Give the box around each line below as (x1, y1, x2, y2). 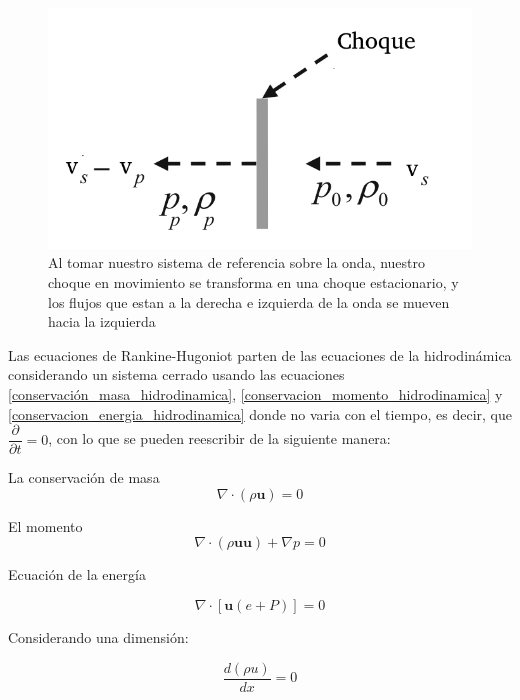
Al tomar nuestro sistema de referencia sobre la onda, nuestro (48, 252, 426, 273)
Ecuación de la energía (8, 564, 146, 585)
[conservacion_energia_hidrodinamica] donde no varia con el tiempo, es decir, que (8, 403, 512, 424)
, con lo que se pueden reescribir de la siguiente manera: (48, 428, 391, 449)
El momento (8, 515, 83, 536)
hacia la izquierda (48, 311, 156, 332)
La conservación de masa (8, 467, 160, 488)
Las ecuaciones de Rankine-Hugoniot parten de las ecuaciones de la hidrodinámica (8, 344, 512, 365)
